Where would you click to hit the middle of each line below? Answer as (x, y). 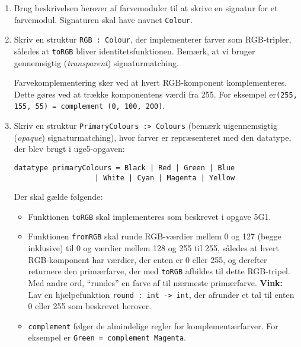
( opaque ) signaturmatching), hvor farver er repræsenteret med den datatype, (153, 137)
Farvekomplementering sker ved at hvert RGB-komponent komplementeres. (150, 82)
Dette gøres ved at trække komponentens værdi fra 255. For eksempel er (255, (156, 94)
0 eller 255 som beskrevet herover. (90, 306)
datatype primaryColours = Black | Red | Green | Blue (124, 168)
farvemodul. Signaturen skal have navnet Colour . (103, 19)
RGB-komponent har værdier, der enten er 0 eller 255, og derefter (148, 259)
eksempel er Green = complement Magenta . (107, 337)
